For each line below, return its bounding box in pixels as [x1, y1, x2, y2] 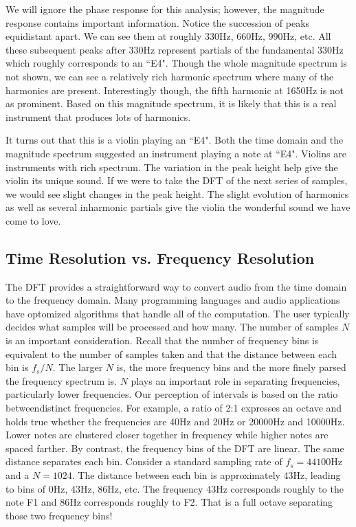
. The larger [52, 360, 103, 374]
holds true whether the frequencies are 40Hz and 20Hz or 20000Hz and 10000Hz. [5, 414, 345, 428]
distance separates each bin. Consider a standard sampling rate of [5, 454, 282, 469]
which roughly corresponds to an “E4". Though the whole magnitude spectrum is [5, 56, 348, 70]
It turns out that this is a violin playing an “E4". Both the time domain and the [5, 133, 344, 147]
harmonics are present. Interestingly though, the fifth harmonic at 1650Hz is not [5, 82, 344, 97]
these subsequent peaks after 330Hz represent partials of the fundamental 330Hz [5, 42, 344, 56]
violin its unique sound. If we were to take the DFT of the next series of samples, [5, 173, 348, 188]
